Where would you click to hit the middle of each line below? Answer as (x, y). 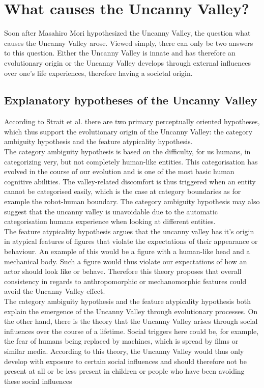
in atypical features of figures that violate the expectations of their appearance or (131, 241)
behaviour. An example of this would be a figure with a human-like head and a (127, 251)
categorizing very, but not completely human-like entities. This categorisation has (131, 161)
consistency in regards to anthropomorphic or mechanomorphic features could (125, 281)
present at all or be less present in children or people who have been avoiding (124, 371)
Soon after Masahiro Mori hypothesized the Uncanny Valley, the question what (127, 33)
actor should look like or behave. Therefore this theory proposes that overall (123, 271)
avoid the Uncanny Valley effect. (55, 291)
